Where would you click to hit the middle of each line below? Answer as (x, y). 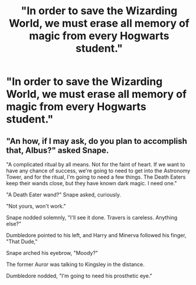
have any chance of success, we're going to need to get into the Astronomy (98, 171)
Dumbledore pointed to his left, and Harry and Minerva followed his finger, (97, 235)
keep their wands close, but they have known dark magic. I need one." (92, 183)
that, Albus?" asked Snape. (58, 150)
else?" (14, 224)
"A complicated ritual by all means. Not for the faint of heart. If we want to (96, 164)
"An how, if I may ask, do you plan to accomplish (97, 141)
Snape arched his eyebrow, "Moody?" (52, 253)
